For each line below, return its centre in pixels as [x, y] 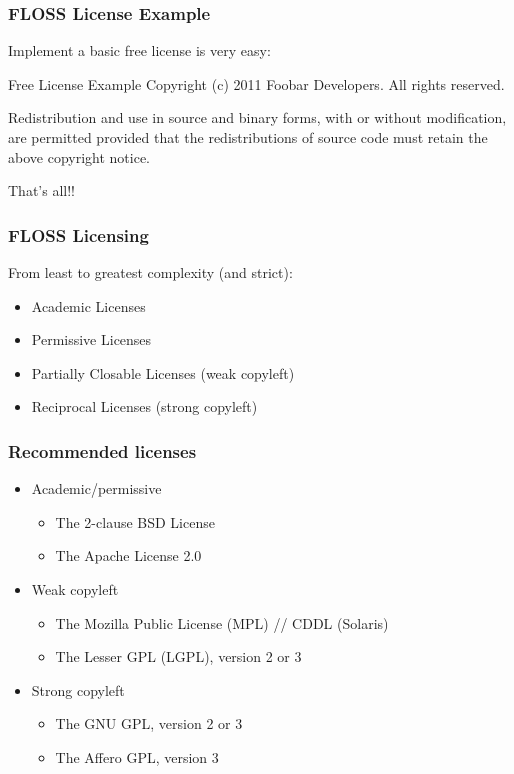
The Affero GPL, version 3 [137, 756]
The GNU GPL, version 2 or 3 [149, 723]
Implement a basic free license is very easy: [139, 50]
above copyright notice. [79, 156]
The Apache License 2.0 [128, 555]
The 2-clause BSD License [135, 521]
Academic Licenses [88, 305]
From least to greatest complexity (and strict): [150, 272]
